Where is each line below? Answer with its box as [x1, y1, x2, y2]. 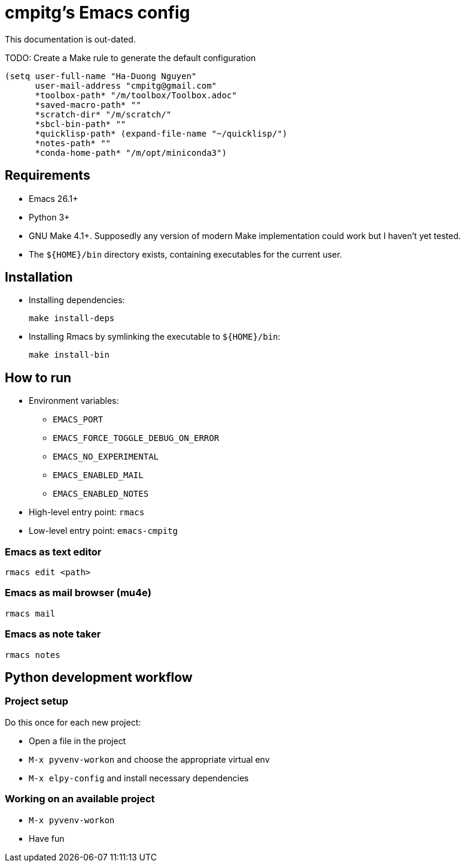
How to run [5, 370, 72, 385]
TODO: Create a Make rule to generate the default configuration [5, 52, 256, 63]
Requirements [5, 168, 90, 183]
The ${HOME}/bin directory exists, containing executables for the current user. [29, 249, 342, 259]
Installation [5, 270, 73, 285]
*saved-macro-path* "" [35, 99, 141, 110]
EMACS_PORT [53, 415, 104, 425]
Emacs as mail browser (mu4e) [5, 587, 151, 599]
